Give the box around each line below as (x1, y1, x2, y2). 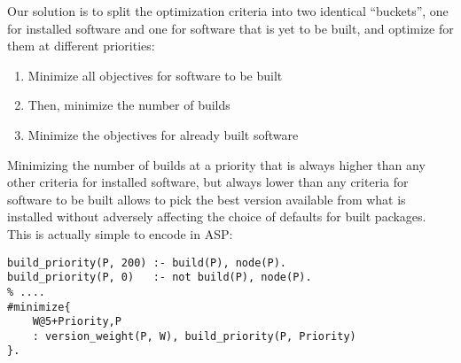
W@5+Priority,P (32, 315, 121, 328)
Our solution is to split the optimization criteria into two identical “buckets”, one (7, 2, 449, 19)
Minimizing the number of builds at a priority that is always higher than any (7, 155, 426, 174)
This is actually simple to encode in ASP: (7, 224, 233, 243)
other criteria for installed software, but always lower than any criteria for (7, 173, 409, 191)
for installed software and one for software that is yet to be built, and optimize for (7, 19, 454, 37)
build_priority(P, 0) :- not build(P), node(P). (7, 271, 312, 284)
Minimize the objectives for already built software (27, 125, 299, 143)
